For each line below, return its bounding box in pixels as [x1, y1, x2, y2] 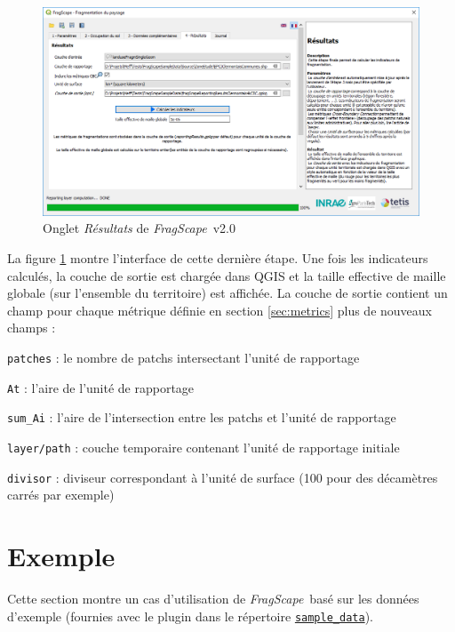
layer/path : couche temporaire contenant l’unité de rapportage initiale [7, 437, 400, 456]
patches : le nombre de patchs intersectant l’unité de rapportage [7, 348, 360, 366]
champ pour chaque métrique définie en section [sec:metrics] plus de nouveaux [7, 300, 432, 319]
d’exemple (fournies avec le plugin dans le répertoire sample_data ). [7, 606, 373, 625]
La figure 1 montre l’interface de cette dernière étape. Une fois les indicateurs [7, 248, 428, 267]
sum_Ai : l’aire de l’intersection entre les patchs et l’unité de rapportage [7, 408, 396, 427]
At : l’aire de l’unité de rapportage [7, 378, 195, 396]
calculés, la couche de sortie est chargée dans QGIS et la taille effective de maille [7, 266, 446, 284]
